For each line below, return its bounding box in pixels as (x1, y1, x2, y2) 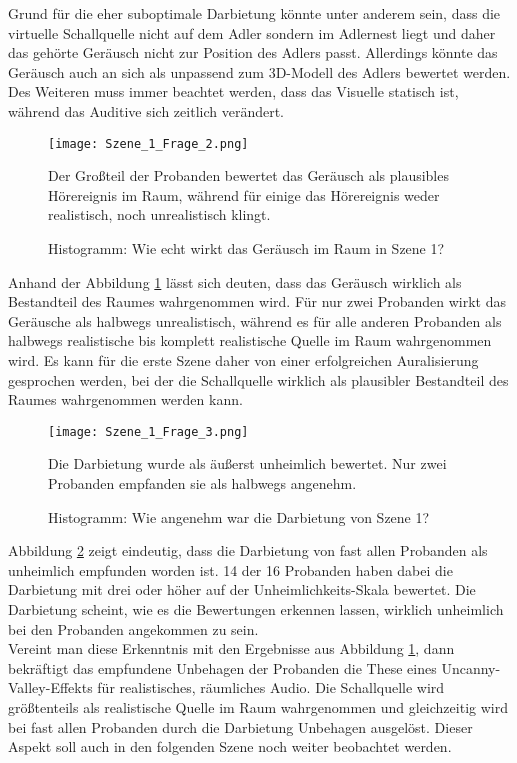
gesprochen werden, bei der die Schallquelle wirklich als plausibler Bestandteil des (8, 369, 509, 390)
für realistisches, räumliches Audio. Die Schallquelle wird (97, 677, 445, 698)
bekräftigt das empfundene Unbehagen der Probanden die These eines (8, 657, 437, 678)
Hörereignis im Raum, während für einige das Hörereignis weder (48, 184, 440, 205)
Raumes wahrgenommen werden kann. (8, 389, 243, 410)
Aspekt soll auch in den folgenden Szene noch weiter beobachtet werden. (8, 736, 452, 757)
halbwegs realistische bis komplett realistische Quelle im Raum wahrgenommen (8, 330, 492, 351)
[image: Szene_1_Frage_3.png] (48, 424, 249, 439)
